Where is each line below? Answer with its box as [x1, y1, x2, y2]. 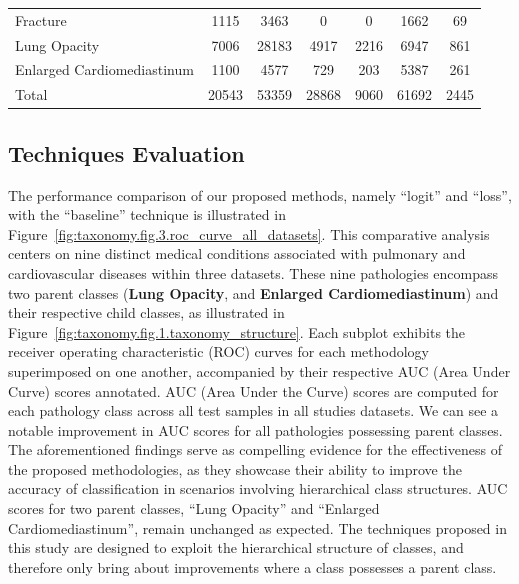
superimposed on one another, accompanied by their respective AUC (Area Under [8, 360, 511, 381]
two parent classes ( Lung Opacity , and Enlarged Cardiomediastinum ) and [8, 282, 499, 303]
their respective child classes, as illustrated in [8, 302, 285, 323]
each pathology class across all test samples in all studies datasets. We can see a [8, 400, 499, 421]
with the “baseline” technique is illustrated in [8, 204, 286, 225]
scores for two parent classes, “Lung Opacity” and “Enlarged [8, 498, 380, 519]
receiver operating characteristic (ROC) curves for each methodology [8, 341, 429, 362]
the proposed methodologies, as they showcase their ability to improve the [8, 458, 462, 479]
